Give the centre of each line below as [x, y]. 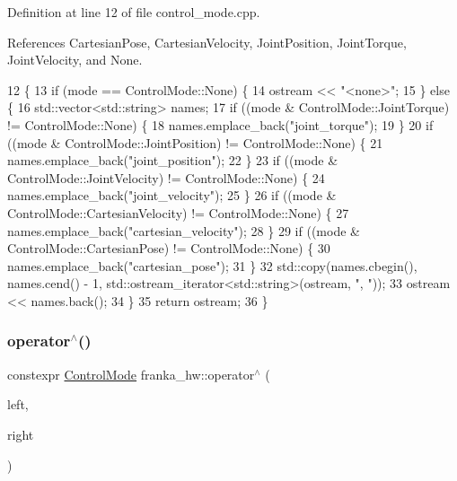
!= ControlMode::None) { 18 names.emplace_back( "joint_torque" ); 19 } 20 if [220, 124]
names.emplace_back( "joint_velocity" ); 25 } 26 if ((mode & [172, 195]
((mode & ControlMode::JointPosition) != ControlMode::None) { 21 [195, 142]
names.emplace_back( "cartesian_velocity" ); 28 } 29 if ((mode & [184, 230]
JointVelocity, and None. [75, 60]
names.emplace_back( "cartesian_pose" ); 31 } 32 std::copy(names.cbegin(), [212, 265]
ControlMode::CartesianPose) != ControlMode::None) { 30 [169, 248]
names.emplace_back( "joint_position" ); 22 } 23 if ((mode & [173, 160]
